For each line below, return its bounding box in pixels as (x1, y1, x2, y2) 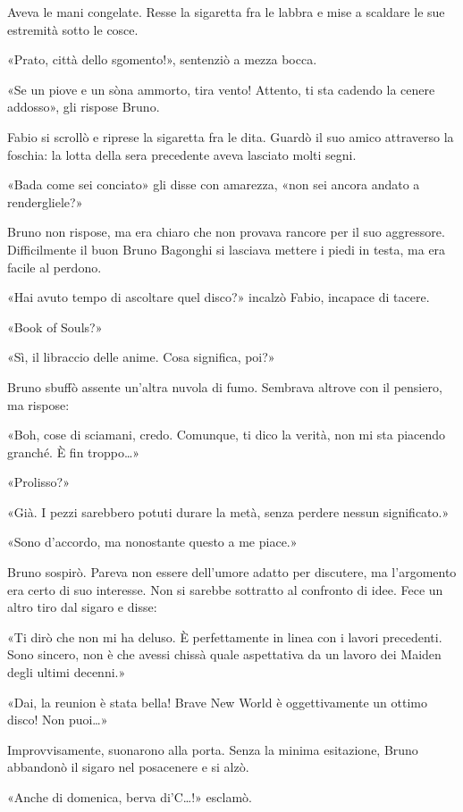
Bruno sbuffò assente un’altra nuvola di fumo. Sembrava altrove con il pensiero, (7, 377, 442, 396)
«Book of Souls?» (7, 317, 103, 336)
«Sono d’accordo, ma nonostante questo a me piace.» (7, 532, 298, 551)
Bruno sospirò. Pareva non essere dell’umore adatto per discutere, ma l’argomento (7, 563, 457, 582)
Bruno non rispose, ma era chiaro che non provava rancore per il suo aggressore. (7, 222, 445, 241)
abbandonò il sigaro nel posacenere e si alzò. (7, 758, 249, 776)
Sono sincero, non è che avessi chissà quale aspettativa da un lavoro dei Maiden (7, 645, 442, 664)
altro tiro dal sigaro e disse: (7, 598, 157, 616)
